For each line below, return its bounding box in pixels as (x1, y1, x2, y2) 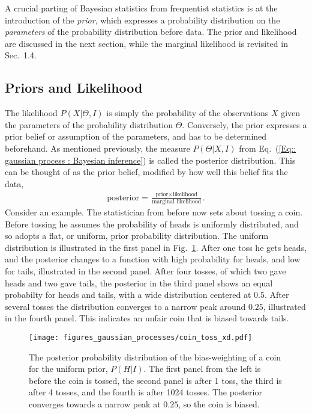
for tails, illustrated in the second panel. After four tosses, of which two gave (5, 264, 286, 277)
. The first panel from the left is (143, 362, 261, 375)
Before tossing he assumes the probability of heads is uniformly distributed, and (5, 217, 299, 230)
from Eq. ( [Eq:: (239, 141, 296, 154)
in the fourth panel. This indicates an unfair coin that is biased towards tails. (5, 312, 289, 324)
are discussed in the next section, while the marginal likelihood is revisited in (5, 37, 288, 49)
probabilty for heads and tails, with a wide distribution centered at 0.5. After (5, 288, 289, 301)
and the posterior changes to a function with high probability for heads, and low (5, 253, 301, 265)
